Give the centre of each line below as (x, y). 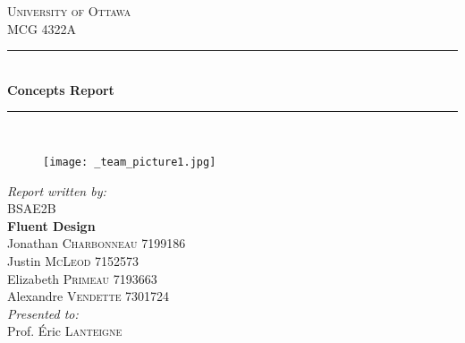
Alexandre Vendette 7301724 (89, 296)
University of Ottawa (69, 11)
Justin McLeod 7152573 (73, 261)
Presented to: (43, 313)
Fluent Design (51, 225)
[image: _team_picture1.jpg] (130, 162)
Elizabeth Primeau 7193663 (82, 278)
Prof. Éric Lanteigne (65, 331)
